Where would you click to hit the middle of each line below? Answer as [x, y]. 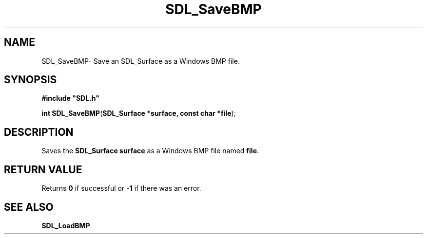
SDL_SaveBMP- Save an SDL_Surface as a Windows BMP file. [141, 61]
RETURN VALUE [43, 169]
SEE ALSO [29, 207]
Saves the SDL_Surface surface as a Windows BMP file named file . [150, 151]
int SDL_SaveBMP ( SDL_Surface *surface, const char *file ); [139, 113]
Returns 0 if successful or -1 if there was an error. [121, 188]
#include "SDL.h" [70, 98]
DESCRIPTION [39, 132]
